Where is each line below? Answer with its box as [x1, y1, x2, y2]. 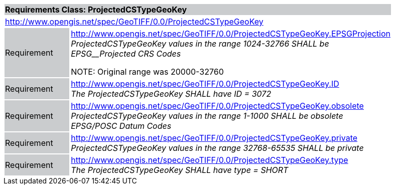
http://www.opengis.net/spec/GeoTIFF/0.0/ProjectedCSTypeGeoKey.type [71, 155, 348, 165]
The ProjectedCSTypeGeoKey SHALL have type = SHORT [71, 165, 289, 175]
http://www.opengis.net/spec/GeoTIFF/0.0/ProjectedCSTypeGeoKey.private [71, 133, 358, 143]
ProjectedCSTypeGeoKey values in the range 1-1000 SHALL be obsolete [71, 111, 343, 121]
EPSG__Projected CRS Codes [71, 49, 181, 59]
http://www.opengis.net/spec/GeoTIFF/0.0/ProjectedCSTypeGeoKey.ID [71, 79, 339, 89]
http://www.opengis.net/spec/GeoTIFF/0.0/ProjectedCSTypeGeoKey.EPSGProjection [71, 29, 390, 39]
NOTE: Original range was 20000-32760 [71, 67, 224, 77]
